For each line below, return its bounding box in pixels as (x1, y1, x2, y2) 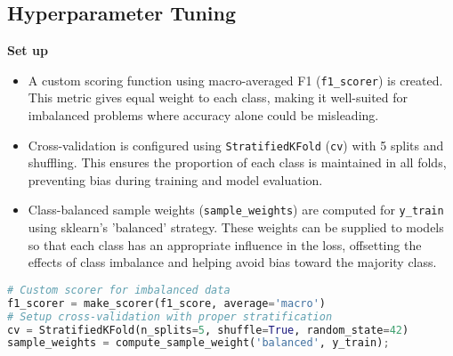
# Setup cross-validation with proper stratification (7, 310, 333, 323)
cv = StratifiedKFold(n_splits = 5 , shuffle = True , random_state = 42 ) (7, 323, 409, 336)
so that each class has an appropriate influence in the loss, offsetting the (28, 235, 422, 254)
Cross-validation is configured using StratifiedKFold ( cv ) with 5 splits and (28, 135, 444, 154)
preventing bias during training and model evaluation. (28, 170, 323, 189)
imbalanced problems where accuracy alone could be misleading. (28, 106, 379, 125)
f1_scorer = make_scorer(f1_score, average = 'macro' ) (7, 296, 326, 310)
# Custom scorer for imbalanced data (7, 283, 231, 296)
